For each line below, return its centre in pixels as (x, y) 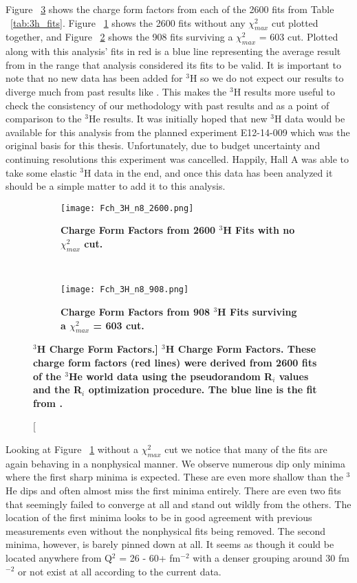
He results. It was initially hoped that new (178, 119)
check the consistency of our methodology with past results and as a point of (167, 105)
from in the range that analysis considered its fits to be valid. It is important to (173, 64)
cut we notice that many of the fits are (246, 449)
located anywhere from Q (59, 557)
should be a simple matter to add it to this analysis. (116, 186)
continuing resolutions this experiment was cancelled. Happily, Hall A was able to (177, 158)
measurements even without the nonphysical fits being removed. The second (166, 530)
